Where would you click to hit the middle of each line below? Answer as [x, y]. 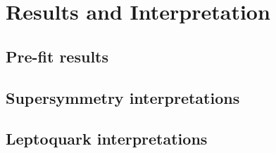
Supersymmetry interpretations [123, 97]
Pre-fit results [57, 56]
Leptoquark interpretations [107, 139]
